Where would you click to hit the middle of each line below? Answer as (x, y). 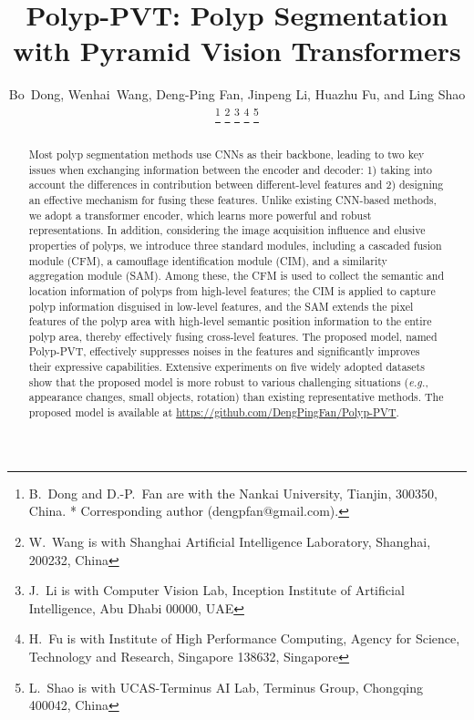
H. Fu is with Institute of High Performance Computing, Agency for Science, (244, 638)
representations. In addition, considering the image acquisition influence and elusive (227, 230)
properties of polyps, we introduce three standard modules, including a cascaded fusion (235, 245)
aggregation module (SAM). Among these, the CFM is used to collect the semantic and (237, 276)
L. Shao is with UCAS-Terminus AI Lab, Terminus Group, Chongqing (226, 687)
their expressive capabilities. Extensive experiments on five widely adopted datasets (227, 367)
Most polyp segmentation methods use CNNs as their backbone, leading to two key (227, 154)
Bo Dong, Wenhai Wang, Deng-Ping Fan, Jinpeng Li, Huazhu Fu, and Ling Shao (237, 94)
